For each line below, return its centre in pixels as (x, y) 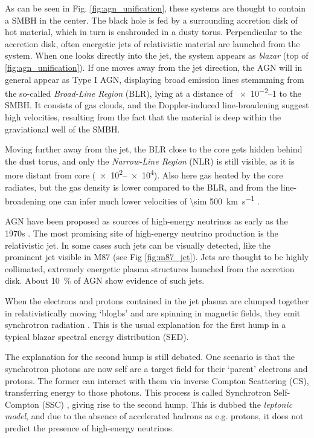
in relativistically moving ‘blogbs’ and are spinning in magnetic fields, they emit (153, 312)
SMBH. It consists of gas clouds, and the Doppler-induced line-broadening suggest (157, 105)
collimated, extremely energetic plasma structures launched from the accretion (150, 268)
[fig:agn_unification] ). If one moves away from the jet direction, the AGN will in (154, 67)
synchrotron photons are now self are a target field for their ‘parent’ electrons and (156, 368)
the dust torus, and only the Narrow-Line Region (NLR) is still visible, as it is (150, 161)
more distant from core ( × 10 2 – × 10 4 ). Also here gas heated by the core (144, 174)
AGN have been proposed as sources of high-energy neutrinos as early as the (146, 221)
